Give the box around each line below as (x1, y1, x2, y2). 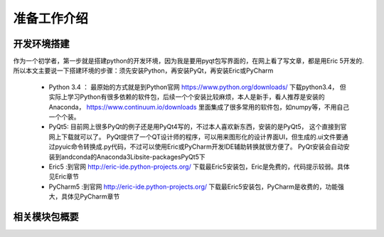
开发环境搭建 (13, 38, 70, 50)
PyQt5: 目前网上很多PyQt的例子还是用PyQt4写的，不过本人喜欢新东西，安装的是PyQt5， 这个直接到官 (48, 122, 347, 131)
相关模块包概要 (13, 211, 79, 223)
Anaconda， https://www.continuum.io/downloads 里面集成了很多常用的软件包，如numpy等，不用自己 (48, 102, 350, 111)
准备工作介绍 (13, 11, 89, 26)
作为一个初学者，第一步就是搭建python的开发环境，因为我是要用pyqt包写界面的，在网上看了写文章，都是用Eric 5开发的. (13, 57, 364, 65)
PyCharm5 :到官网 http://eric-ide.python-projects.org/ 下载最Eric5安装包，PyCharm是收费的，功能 (48, 182, 338, 191)
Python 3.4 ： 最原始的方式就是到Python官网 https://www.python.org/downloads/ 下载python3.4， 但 (48, 83, 346, 91)
